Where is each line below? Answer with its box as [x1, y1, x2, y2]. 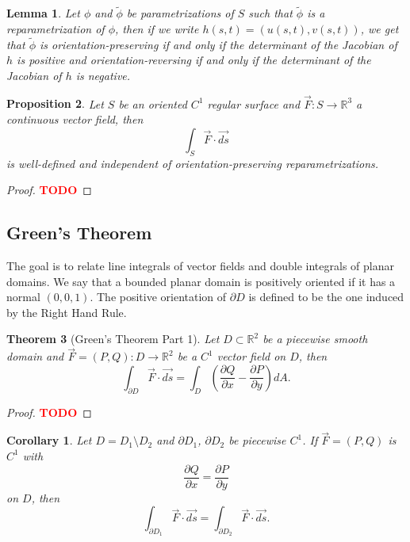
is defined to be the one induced [248, 288, 404, 305]
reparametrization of [6, 20, 105, 36]
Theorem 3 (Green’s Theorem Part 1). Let [6, 330, 220, 347]
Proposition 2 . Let [6, 95, 104, 112]
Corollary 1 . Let [6, 432, 92, 448]
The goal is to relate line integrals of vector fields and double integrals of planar [6, 258, 394, 273]
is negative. [75, 67, 131, 83]
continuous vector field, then [6, 111, 144, 128]
